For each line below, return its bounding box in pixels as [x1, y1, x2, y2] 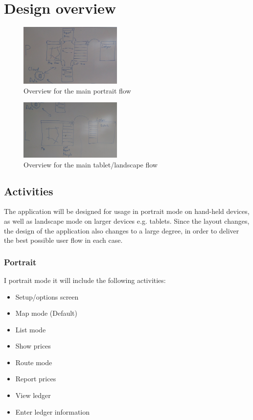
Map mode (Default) [15, 308, 78, 318]
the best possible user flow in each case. [4, 235, 123, 245]
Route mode [15, 357, 52, 367]
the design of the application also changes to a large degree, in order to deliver [4, 225, 239, 235]
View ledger [15, 390, 51, 400]
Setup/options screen [15, 291, 79, 302]
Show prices [15, 341, 51, 351]
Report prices [15, 373, 56, 384]
